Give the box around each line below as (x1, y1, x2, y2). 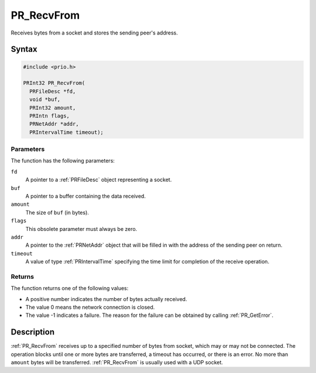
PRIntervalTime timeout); (29, 129, 104, 136)
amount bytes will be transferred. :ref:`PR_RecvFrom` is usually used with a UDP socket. (11, 359, 224, 366)
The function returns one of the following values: (11, 285, 129, 292)
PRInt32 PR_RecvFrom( (23, 80, 85, 87)
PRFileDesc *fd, (29, 88, 76, 95)
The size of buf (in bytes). (25, 209, 89, 216)
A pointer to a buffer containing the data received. (25, 192, 146, 199)
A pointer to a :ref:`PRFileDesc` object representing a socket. (25, 176, 172, 184)
